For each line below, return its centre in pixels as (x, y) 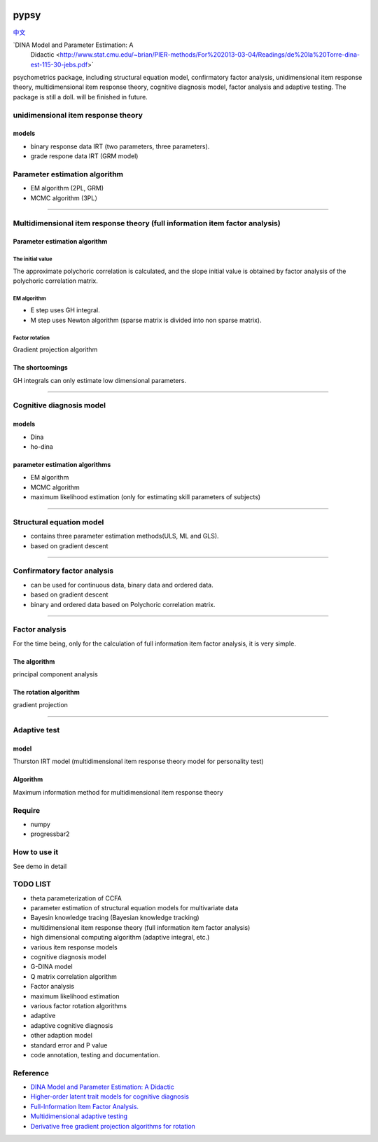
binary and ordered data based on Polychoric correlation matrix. (123, 604)
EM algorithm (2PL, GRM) (67, 188)
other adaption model (61, 1036)
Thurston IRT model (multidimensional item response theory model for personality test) (138, 761)
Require (27, 810)
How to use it (36, 852)
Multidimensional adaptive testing (79, 1116)
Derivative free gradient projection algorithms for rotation (113, 1126)
